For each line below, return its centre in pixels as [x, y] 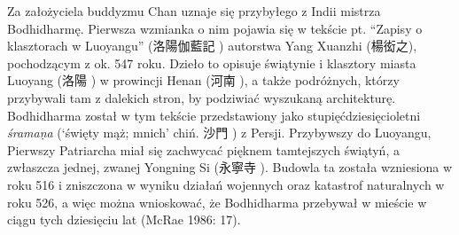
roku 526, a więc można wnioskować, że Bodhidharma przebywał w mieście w [217, 202]
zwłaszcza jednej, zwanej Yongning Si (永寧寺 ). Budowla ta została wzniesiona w [230, 167]
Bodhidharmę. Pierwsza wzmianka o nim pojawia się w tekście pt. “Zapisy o [215, 28]
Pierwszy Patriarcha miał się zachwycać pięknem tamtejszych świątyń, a [203, 149]
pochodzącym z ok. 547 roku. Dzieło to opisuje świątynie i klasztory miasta [212, 63]
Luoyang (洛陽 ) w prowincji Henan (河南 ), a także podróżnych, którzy [203, 80]
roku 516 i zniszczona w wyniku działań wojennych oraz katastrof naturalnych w [226, 184]
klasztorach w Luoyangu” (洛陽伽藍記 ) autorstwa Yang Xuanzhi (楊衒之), [212, 46]
